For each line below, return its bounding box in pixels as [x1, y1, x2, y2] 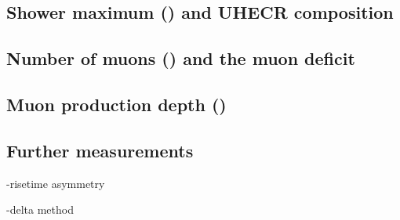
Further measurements [6, 138, 194, 162]
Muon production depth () [6, 92, 227, 116]
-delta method [6, 201, 74, 218]
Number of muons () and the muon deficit [6, 46, 355, 70]
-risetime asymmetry [6, 175, 105, 191]
